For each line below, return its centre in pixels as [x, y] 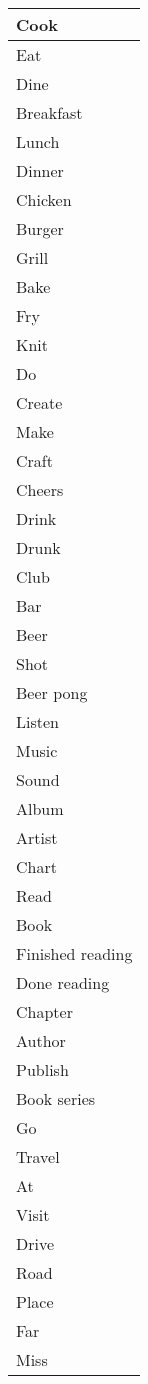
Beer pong [52, 692]
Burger [40, 228]
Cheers [40, 489]
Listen [37, 721]
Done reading [63, 982]
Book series [56, 1098]
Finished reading [74, 953]
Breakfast [49, 112]
